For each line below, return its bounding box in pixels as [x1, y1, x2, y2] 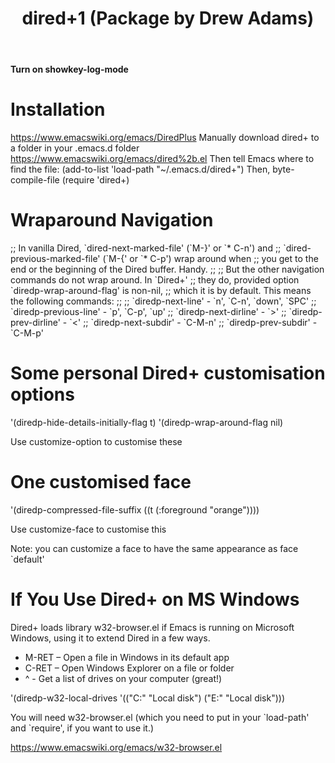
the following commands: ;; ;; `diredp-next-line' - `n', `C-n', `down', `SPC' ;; [10, 295, 317, 307]
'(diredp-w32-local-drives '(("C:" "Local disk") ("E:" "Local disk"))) [10, 692, 286, 704]
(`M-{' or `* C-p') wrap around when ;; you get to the [102, 253, 319, 265]
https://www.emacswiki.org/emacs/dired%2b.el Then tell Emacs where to [10, 153, 315, 165]
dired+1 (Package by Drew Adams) [21, 7, 315, 30]
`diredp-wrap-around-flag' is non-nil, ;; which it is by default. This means [10, 285, 312, 297]
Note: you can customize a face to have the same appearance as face [10, 542, 299, 554]
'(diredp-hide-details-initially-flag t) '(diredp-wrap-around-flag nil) [10, 417, 284, 428]
